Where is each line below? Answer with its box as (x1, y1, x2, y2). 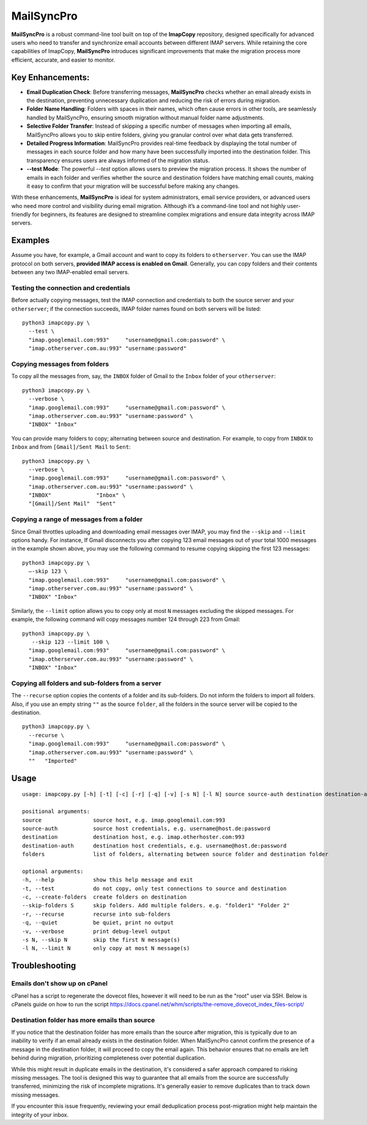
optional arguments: (22, 867, 84, 875)
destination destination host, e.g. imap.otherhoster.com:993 (22, 834, 245, 841)
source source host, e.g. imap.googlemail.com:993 (22, 817, 226, 823)
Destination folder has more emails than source (11, 1015, 155, 1024)
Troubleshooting (11, 960, 76, 971)
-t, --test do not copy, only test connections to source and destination (22, 885, 287, 892)
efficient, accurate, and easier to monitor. (11, 56, 116, 64)
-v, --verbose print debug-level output (22, 927, 171, 935)
